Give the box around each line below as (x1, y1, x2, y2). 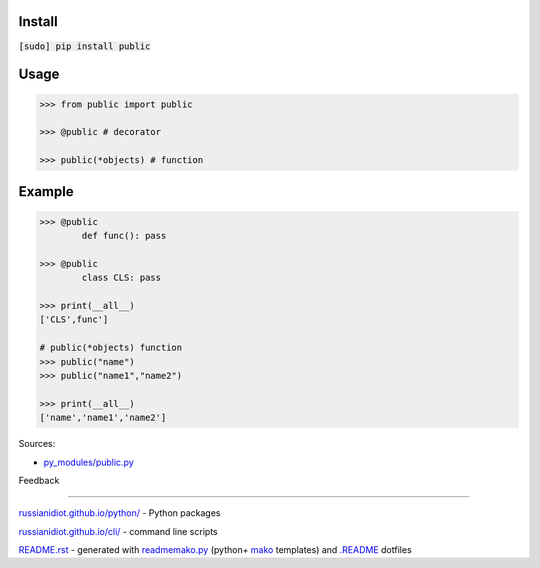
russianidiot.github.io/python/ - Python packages (18, 507, 221, 519)
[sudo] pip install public (18, 40, 151, 52)
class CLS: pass (81, 272, 162, 284)
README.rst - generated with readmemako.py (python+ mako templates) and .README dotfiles (18, 544, 412, 556)
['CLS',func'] (39, 314, 109, 325)
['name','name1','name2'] (39, 412, 167, 424)
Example (18, 183, 74, 200)
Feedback (18, 474, 60, 486)
